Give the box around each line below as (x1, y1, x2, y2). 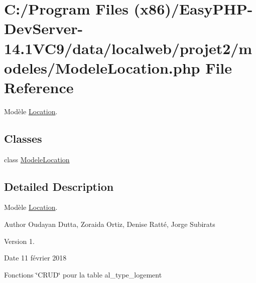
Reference (4, 77, 74, 97)
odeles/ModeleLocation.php (4, 57, 200, 78)
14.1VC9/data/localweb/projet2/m (4, 38, 252, 58)
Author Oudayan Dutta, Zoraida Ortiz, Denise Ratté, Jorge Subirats (4, 219, 215, 229)
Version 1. (4, 235, 35, 246)
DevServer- (4, 18, 83, 39)
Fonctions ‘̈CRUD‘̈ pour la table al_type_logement (4, 269, 162, 279)
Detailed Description (4, 178, 114, 194)
